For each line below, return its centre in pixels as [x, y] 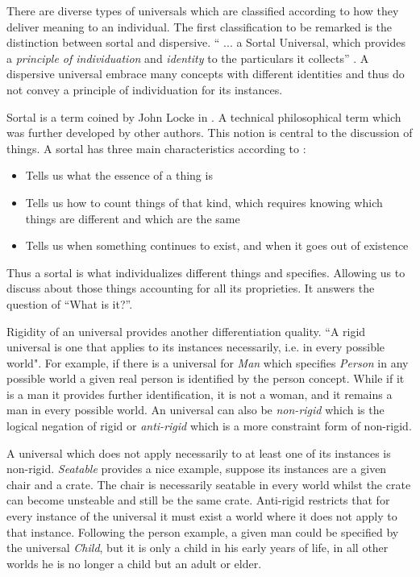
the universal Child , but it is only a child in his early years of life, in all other [198, 548]
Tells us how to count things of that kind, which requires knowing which [204, 202]
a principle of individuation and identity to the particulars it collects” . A [188, 58]
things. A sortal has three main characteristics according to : [156, 148]
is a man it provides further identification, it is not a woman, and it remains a [200, 394]
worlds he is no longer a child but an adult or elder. [134, 563]
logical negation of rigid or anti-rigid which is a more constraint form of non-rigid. [209, 426]
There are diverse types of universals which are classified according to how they [203, 10]
